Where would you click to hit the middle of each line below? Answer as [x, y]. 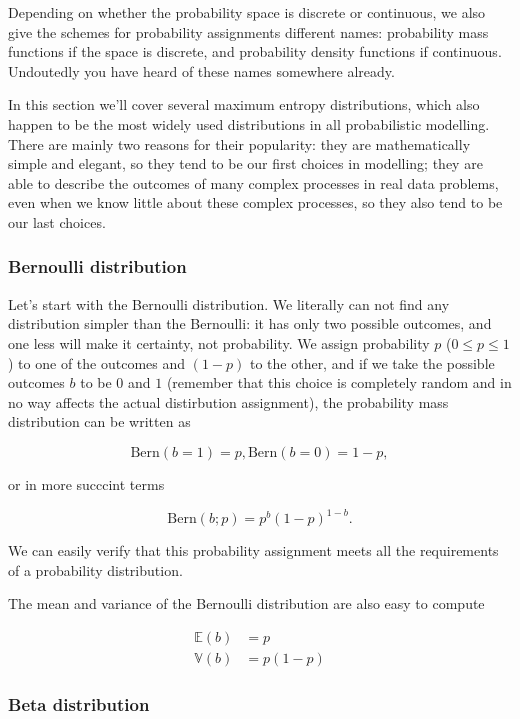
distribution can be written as [99, 421]
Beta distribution [79, 703]
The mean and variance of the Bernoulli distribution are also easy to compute [246, 603]
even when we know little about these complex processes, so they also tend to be [255, 202]
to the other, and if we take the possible [372, 362]
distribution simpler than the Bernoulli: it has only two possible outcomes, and [250, 323]
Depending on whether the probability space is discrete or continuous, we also [247, 12]
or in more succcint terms [86, 483]
